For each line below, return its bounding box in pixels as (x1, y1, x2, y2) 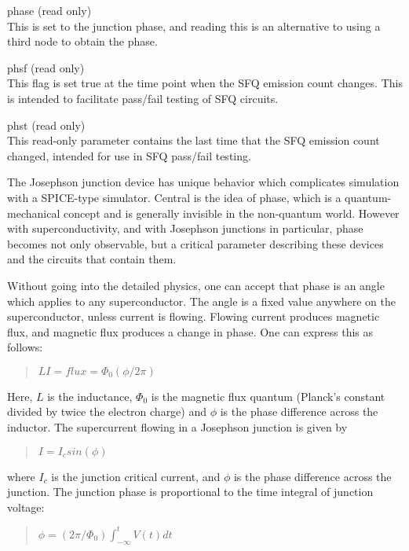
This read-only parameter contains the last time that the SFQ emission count (7, 132, 380, 149)
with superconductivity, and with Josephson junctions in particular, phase (7, 220, 363, 237)
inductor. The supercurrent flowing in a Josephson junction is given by (7, 419, 348, 435)
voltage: (7, 498, 45, 515)
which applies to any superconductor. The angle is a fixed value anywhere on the (7, 292, 396, 309)
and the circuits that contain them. (7, 251, 177, 267)
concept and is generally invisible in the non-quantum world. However (63, 204, 400, 221)
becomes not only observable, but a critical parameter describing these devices (7, 235, 384, 252)
